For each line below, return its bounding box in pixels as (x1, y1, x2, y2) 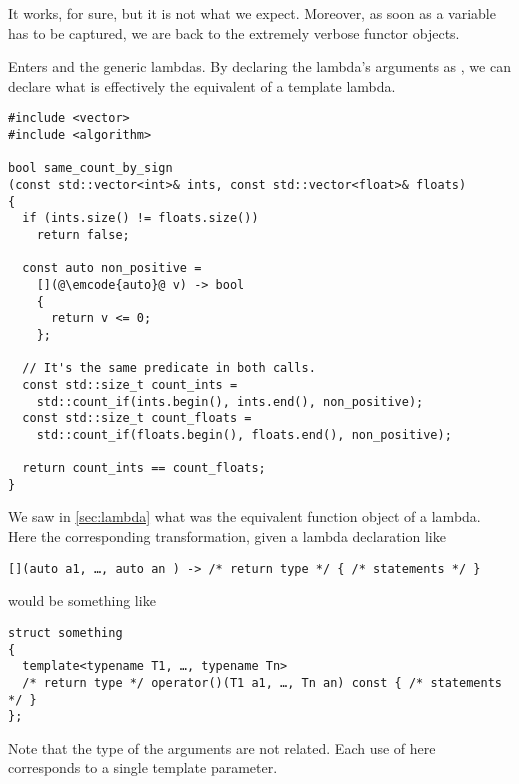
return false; (36, 227, 130, 242)
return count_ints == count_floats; (22, 461, 266, 476)
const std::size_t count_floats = (22, 411, 252, 426)
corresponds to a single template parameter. (8, 757, 278, 778)
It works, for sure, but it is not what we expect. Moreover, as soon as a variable (8, 3, 496, 23)
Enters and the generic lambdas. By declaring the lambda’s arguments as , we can (8, 56, 511, 77)
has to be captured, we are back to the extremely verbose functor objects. (8, 22, 460, 43)
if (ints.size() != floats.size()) (22, 211, 259, 226)
